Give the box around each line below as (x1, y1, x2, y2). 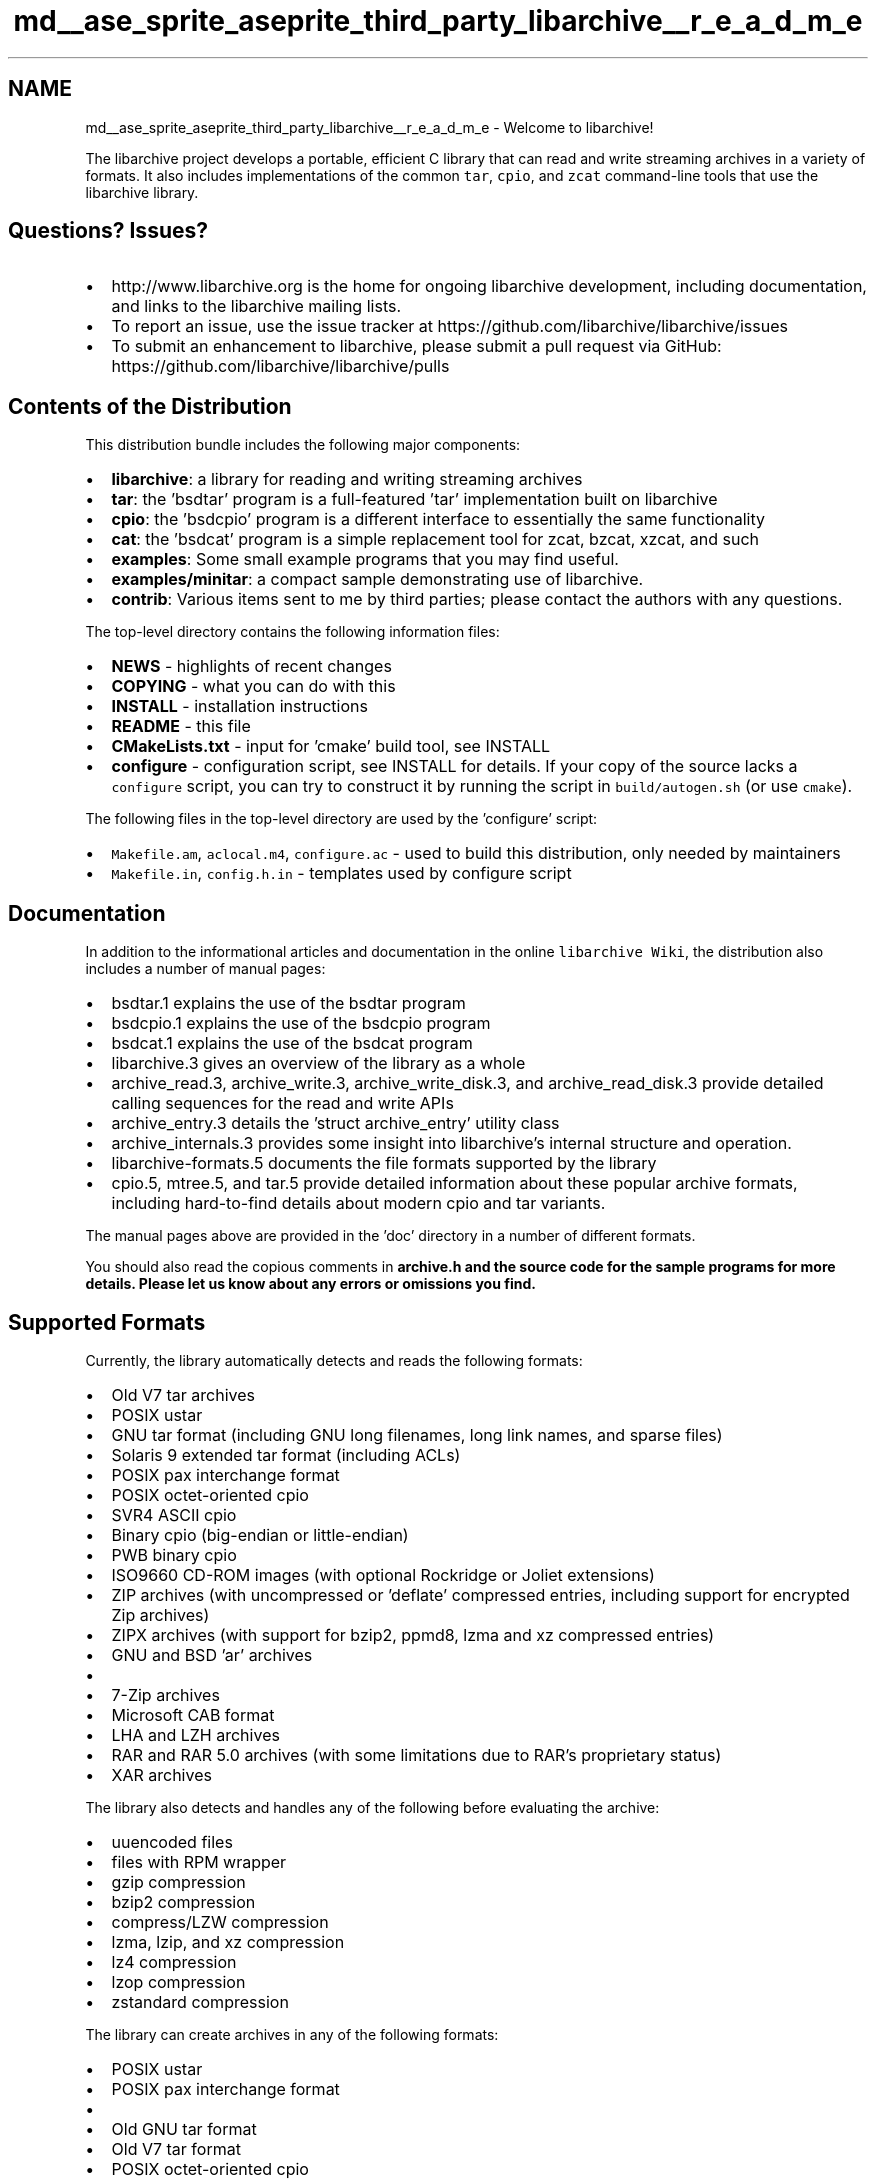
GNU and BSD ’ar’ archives (111, 1644, 313, 1665)
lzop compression (111, 1971, 246, 1992)
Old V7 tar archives (111, 1384, 256, 1405)
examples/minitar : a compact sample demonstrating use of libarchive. (111, 569, 644, 590)
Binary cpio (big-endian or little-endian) (111, 1524, 409, 1545)
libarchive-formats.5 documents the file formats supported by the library (111, 1153, 657, 1174)
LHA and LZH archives (111, 1724, 280, 1745)
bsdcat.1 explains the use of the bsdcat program (111, 1033, 473, 1054)
